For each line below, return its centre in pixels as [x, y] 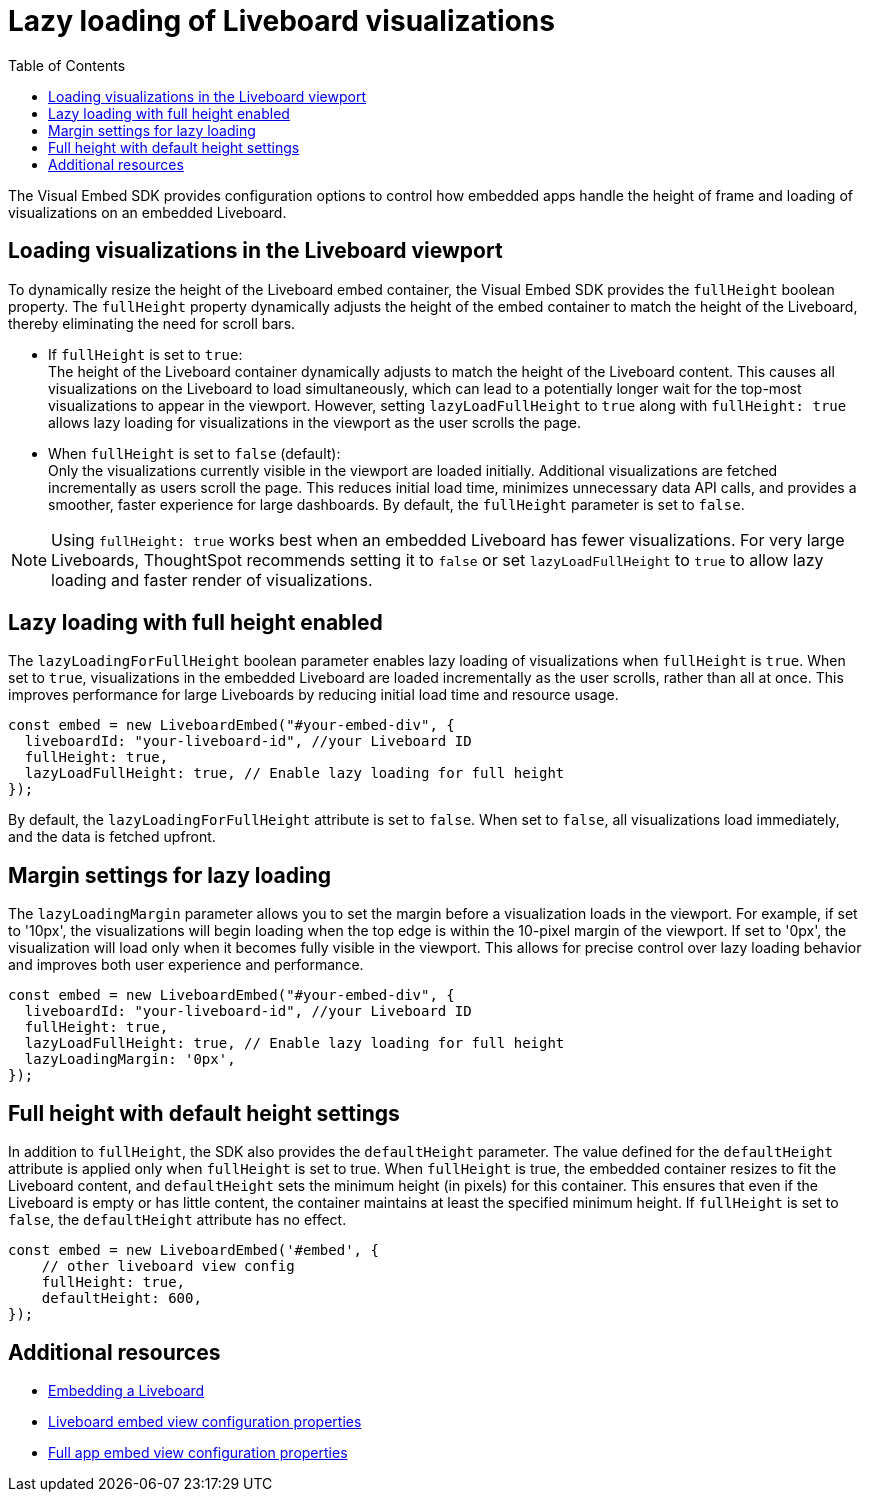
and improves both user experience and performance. [186, 965]
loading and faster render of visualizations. [212, 579]
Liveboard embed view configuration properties [205, 1421]
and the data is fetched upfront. [112, 837]
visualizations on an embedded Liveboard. [147, 212]
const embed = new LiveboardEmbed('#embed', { [193, 1250]
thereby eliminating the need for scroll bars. [152, 323]
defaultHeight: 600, [121, 1298]
